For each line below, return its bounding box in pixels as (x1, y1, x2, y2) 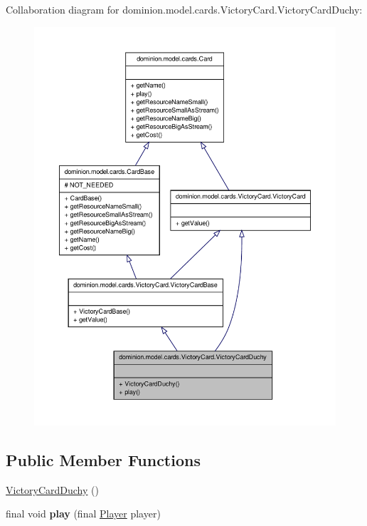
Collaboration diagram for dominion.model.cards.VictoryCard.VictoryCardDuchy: (6, 2, 363, 16)
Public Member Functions (6, 449, 201, 471)
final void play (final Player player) (6, 506, 161, 521)
